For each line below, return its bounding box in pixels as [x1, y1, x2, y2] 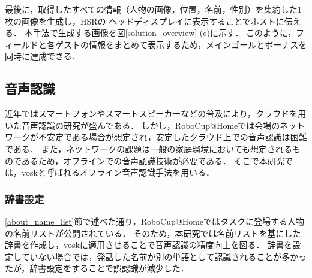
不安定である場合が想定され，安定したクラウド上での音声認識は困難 [38, 131, 307, 143]
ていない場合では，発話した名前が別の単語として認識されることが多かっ [21, 250, 307, 262]
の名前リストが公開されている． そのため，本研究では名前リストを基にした [5, 226, 301, 239]
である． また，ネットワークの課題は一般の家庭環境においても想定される [5, 142, 293, 155]
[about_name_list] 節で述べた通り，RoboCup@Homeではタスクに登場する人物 [5, 214, 305, 227]
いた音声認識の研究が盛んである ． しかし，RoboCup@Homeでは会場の [5, 119, 280, 131]
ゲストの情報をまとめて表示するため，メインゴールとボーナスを [55, 38, 307, 50]
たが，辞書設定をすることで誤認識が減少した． [5, 262, 189, 274]
